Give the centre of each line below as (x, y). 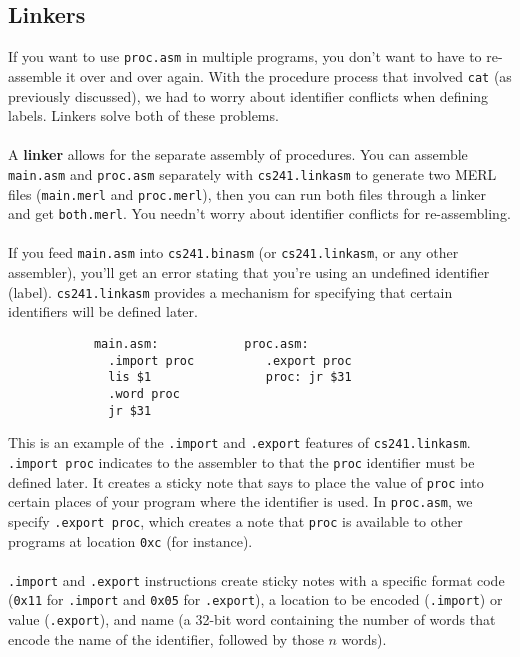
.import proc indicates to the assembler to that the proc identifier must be (241, 461)
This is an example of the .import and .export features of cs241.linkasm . (239, 442)
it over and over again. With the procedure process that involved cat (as (289, 75)
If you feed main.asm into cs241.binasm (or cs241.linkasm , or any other (233, 252)
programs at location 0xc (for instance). (130, 540)
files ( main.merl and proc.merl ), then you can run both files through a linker (247, 193)
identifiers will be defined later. (103, 311)
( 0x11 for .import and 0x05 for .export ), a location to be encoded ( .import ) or (255, 599)
